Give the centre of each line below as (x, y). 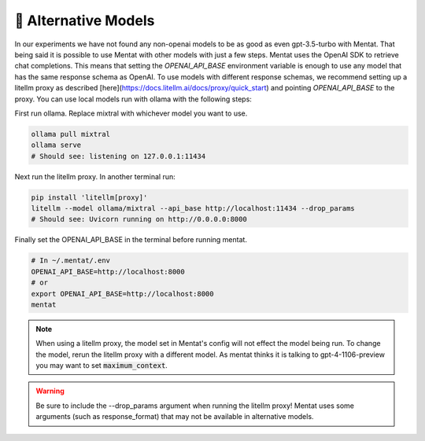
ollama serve (56, 145)
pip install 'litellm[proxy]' (89, 197)
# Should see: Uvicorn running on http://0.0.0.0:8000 (139, 219)
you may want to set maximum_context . (102, 366)
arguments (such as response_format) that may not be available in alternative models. (175, 417)
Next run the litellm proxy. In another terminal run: (95, 176)
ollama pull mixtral (70, 134)
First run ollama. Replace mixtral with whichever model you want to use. (131, 113)
